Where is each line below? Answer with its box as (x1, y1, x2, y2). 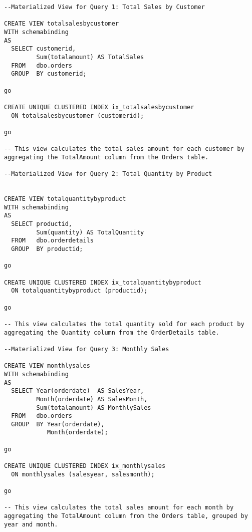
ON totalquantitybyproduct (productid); (11, 287, 148, 295)
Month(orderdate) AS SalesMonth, (36, 395, 148, 403)
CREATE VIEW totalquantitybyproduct (4, 195, 126, 203)
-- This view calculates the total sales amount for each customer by (4, 145, 244, 153)
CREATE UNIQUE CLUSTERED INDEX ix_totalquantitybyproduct (4, 279, 201, 286)
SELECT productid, (11, 220, 73, 228)
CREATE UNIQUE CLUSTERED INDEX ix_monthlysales (4, 462, 166, 470)
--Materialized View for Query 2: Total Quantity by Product (4, 170, 212, 178)
